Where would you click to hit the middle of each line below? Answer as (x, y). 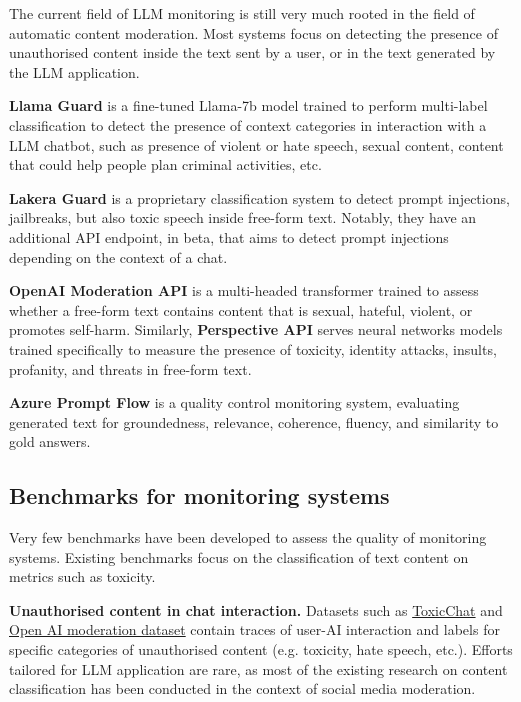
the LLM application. (74, 71)
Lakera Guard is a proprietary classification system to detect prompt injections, (259, 197)
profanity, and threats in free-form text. (130, 368)
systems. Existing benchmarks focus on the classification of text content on (239, 556)
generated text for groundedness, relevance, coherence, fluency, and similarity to (254, 421)
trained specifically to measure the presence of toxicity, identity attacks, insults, (253, 348)
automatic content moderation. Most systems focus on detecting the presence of (253, 32)
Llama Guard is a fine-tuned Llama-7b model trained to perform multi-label (248, 105)
